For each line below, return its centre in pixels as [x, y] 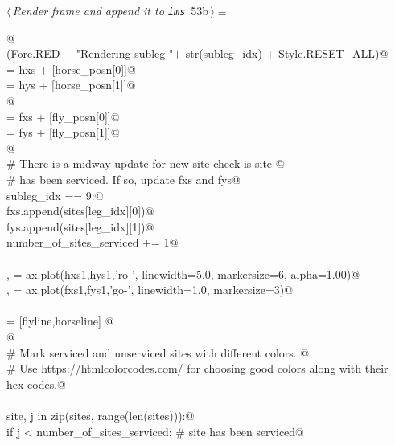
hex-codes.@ [36, 384]
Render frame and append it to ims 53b [111, 10]
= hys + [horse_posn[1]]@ [71, 85]
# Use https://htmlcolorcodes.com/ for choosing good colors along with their [197, 368]
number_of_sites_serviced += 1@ [93, 242]
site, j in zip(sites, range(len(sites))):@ [101, 415]
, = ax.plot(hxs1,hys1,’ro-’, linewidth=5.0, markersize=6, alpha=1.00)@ [183, 274]
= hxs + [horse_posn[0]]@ [71, 69]
